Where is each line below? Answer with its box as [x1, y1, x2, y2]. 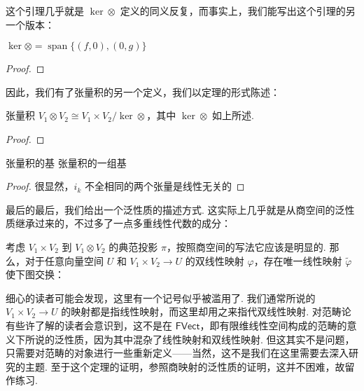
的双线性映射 [185, 253, 244, 268]
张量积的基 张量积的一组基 [6, 155, 127, 170]
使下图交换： [6, 267, 64, 282]
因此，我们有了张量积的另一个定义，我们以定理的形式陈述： [6, 84, 280, 99]
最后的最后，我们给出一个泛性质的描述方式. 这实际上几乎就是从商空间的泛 [6, 202, 345, 217]
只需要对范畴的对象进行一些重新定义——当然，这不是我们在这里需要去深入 [6, 345, 349, 360]
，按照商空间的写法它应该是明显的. [166, 239, 326, 254]
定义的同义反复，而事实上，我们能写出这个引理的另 [120, 4, 356, 18]
